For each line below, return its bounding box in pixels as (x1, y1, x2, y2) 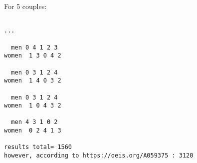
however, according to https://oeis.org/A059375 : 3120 (4, 152, 194, 159)
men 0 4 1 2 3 (11, 43, 58, 51)
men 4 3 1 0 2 (11, 118, 58, 126)
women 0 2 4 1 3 (4, 127, 61, 134)
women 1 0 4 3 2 (4, 102, 61, 109)
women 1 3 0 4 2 (4, 52, 61, 59)
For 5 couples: (4, 1, 47, 11)
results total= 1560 (4, 143, 72, 151)
